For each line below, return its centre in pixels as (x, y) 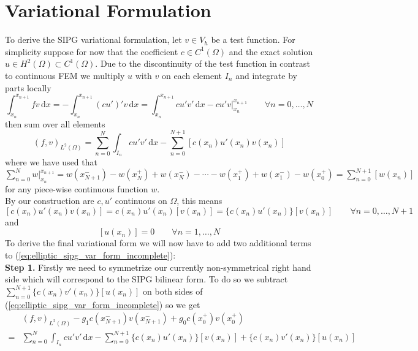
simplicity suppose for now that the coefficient (92, 51)
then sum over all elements (55, 123)
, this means (199, 201)
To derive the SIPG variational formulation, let (93, 40)
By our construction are (50, 201)
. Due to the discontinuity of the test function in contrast (203, 63)
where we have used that (51, 162)
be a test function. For (253, 40)
